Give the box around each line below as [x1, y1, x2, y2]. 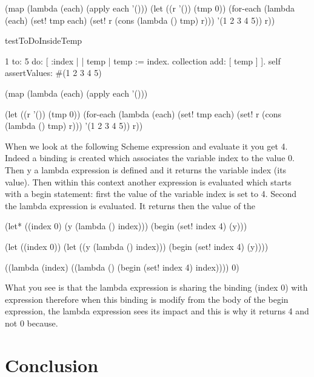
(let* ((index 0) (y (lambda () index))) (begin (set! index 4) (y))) [5, 220, 247, 232]
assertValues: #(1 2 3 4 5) [5, 66, 102, 79]
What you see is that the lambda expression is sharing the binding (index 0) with [5, 281, 308, 294]
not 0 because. [5, 316, 58, 329]
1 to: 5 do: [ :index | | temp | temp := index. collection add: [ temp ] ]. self [5, 54, 281, 67]
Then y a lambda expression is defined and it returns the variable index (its [5, 163, 287, 176]
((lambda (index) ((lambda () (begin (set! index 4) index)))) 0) [5, 260, 239, 273]
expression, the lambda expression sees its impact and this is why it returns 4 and [5, 305, 309, 317]
